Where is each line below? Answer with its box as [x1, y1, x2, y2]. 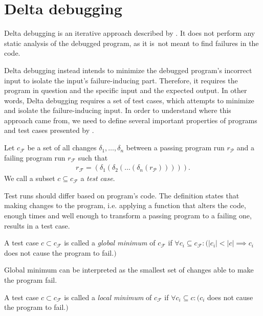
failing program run [4, 152, 65, 163]
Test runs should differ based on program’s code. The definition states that [4, 190, 239, 200]
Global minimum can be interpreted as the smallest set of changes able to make [4, 264, 254, 275]
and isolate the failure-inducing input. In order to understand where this [4, 105, 231, 116]
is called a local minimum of [64, 291, 152, 302]
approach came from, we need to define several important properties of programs [4, 115, 257, 125]
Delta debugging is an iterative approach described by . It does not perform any [4, 28, 255, 38]
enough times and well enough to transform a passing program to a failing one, [4, 210, 252, 221]
